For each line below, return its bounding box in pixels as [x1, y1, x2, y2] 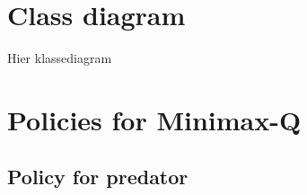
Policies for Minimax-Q [7, 101, 302, 137]
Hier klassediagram [7, 49, 112, 67]
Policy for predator [7, 163, 189, 191]
